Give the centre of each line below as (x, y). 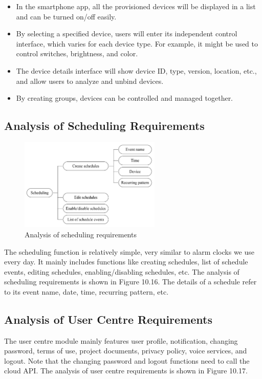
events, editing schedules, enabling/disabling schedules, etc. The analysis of (122, 271)
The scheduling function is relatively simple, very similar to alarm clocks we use (129, 251)
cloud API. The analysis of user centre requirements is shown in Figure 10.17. (126, 371)
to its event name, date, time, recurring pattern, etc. (86, 291)
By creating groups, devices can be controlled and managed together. (125, 98)
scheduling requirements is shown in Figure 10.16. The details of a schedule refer (130, 282)
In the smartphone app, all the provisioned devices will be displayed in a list (136, 6)
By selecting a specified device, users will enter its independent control (127, 34)
